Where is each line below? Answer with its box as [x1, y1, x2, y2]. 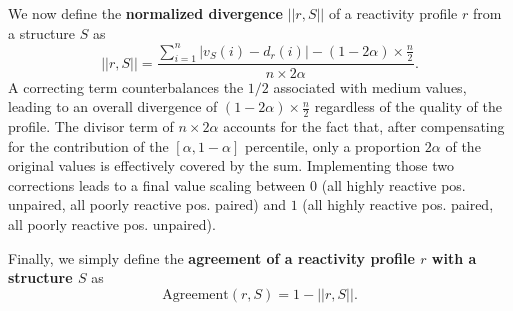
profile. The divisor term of [8, 115, 174, 136]
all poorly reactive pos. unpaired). [8, 213, 216, 234]
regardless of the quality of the [314, 96, 502, 117]
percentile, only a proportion [245, 135, 421, 156]
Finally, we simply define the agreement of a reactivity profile [8, 247, 415, 268]
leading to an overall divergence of [8, 96, 218, 117]
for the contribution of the [8, 135, 169, 156]
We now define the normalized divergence [8, 3, 283, 23]
